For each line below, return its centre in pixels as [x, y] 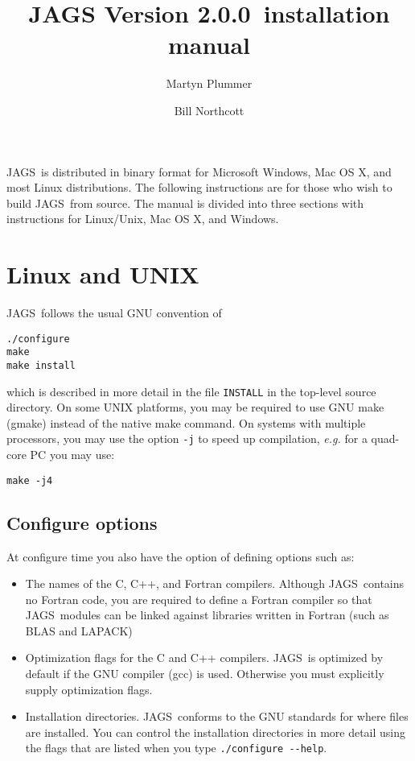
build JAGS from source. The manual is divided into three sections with [185, 203]
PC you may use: [72, 455]
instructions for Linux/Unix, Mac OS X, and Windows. [143, 219]
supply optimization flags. [89, 689]
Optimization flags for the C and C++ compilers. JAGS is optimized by [204, 658]
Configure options [82, 522]
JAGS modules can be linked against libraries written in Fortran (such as [207, 615]
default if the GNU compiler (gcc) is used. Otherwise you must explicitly [205, 674]
